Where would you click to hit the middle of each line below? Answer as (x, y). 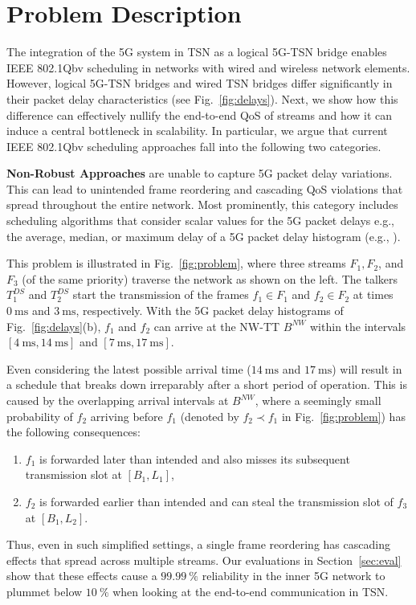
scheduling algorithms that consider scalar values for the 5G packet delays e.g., (200, 221)
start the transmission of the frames (161, 294)
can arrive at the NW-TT (217, 326)
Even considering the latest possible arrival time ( (129, 368)
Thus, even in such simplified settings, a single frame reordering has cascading (198, 544)
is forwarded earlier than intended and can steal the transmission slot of (216, 501)
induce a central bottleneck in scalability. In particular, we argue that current (197, 131)
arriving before (126, 416)
